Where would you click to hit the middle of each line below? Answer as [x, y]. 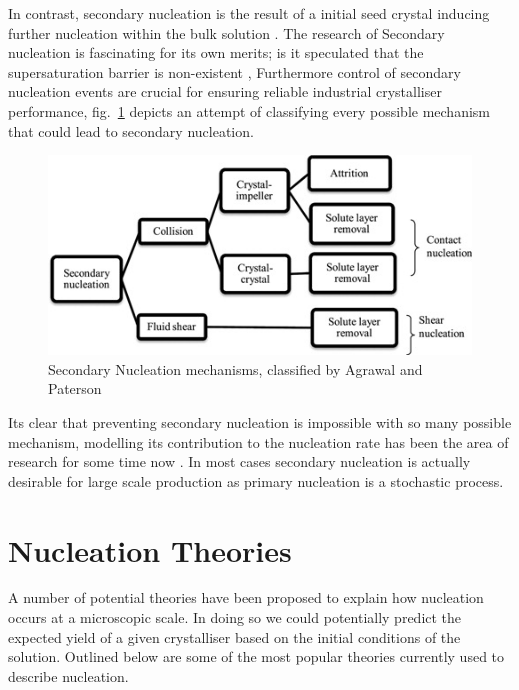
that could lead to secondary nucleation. [131, 130]
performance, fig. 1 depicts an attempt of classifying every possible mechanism [249, 110]
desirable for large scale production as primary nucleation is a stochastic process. [256, 480]
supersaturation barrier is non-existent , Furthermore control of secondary [234, 71]
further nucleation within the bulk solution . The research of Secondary [226, 32]
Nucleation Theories [150, 549]
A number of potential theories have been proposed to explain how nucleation [246, 597]
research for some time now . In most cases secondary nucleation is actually [239, 461]
